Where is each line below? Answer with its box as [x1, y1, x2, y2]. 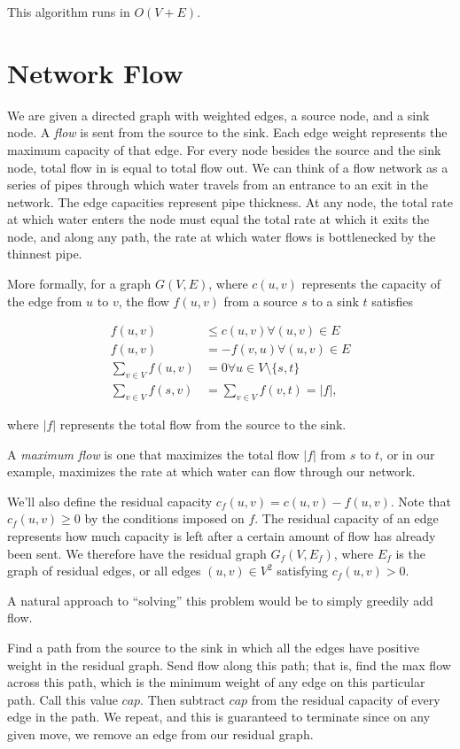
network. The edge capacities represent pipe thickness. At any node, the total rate [7, 192, 453, 211]
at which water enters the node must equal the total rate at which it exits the [7, 210, 430, 228]
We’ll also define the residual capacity [7, 491, 213, 510]
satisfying [277, 561, 329, 580]
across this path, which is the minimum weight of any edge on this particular [7, 673, 425, 691]
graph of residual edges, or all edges [7, 561, 201, 580]
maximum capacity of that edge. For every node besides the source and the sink [7, 140, 441, 158]
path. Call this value [7, 690, 118, 708]
